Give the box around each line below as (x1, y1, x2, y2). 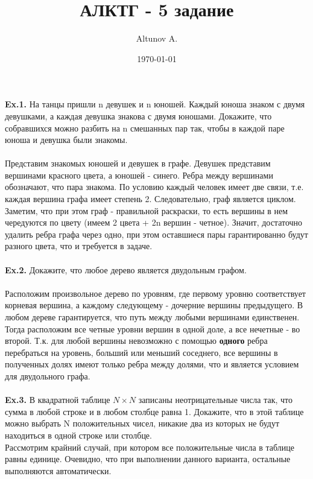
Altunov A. (136, 32, 178, 45)
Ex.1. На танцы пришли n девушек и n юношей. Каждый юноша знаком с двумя (5, 98, 305, 110)
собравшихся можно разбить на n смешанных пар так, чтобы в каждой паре (5, 121, 285, 134)
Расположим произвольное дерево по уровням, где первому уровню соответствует (5, 287, 306, 299)
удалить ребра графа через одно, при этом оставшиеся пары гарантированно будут (5, 227, 308, 240)
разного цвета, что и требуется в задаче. (5, 239, 153, 252)
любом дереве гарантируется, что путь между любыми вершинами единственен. (5, 311, 300, 323)
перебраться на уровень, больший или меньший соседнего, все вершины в (5, 346, 278, 358)
